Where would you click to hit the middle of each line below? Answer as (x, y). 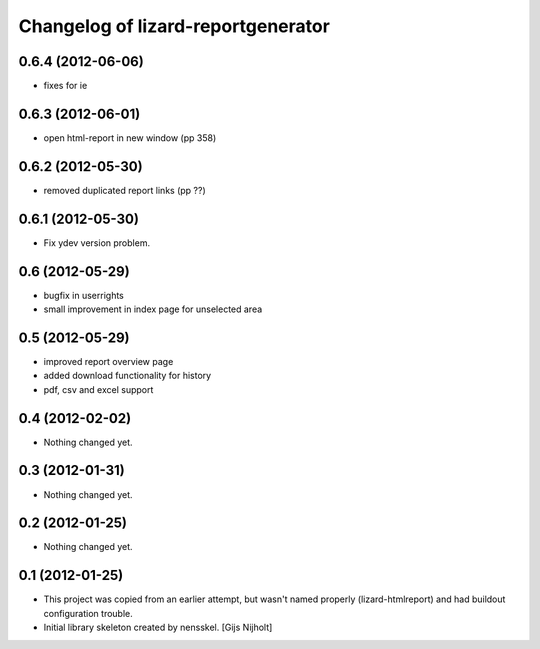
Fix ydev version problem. (96, 242)
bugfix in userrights (84, 295)
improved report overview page (108, 361)
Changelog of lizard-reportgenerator (174, 26)
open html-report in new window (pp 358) (130, 137)
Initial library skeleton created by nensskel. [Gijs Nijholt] (158, 627)
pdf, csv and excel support (98, 389)
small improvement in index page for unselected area (153, 309)
